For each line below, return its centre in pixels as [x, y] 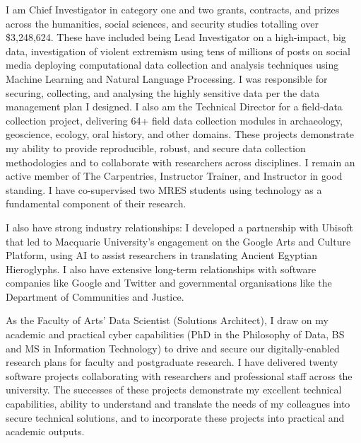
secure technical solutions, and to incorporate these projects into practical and [175, 417]
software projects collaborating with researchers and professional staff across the [179, 375]
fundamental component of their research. [96, 203]
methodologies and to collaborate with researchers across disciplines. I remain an [180, 162]
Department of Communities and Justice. [95, 296]
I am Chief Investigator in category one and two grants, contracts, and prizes [173, 9]
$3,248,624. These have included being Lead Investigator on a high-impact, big [176, 37]
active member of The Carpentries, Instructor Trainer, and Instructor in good [174, 176]
